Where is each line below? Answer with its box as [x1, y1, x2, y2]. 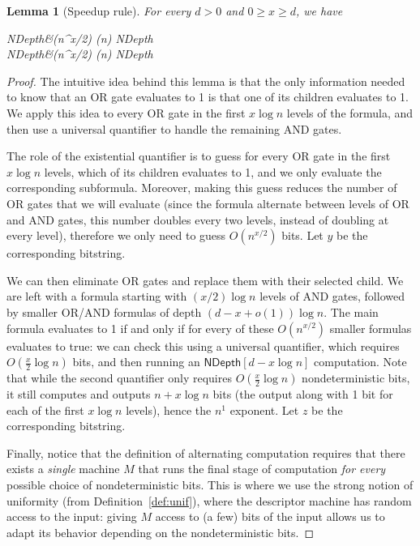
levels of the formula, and [286, 104, 414, 121]
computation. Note [314, 353, 407, 370]
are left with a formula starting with [6, 288, 187, 305]
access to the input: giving [6, 508, 137, 525]
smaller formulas [329, 319, 412, 336]
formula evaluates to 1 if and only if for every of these [6, 319, 274, 336]
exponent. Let [229, 401, 299, 418]
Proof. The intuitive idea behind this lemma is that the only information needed [6, 72, 405, 89]
